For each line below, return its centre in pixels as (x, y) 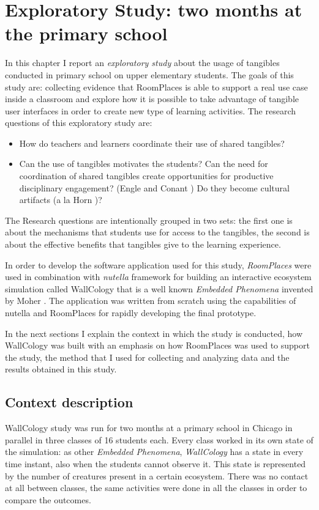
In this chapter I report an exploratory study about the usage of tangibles (142, 63)
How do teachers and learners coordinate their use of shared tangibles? (152, 143)
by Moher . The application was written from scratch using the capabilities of (151, 301)
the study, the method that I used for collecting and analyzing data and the (147, 357)
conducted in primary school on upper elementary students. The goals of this (149, 74)
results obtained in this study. (61, 369)
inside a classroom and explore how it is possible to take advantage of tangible (152, 99)
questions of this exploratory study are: (79, 123)
